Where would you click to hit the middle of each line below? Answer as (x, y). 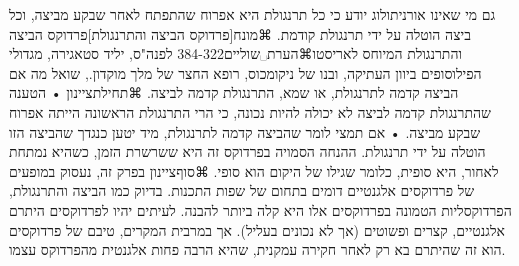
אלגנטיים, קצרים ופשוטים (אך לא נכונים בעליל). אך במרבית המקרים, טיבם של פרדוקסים (257, 229)
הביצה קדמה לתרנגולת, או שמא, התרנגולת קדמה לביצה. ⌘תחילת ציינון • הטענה (234, 92)
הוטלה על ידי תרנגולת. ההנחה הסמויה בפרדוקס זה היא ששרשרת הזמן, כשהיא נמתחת (247, 151)
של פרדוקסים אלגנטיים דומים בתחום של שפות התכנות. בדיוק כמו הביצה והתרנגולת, (242, 190)
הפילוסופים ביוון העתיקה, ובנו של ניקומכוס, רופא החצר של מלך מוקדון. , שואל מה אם (245, 72)
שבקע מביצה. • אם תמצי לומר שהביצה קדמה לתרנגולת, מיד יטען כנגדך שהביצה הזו (245, 131)
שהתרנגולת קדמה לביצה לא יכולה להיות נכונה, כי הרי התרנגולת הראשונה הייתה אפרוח (250, 111)
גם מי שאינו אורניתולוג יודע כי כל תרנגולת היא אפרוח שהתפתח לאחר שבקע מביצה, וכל (252, 14)
